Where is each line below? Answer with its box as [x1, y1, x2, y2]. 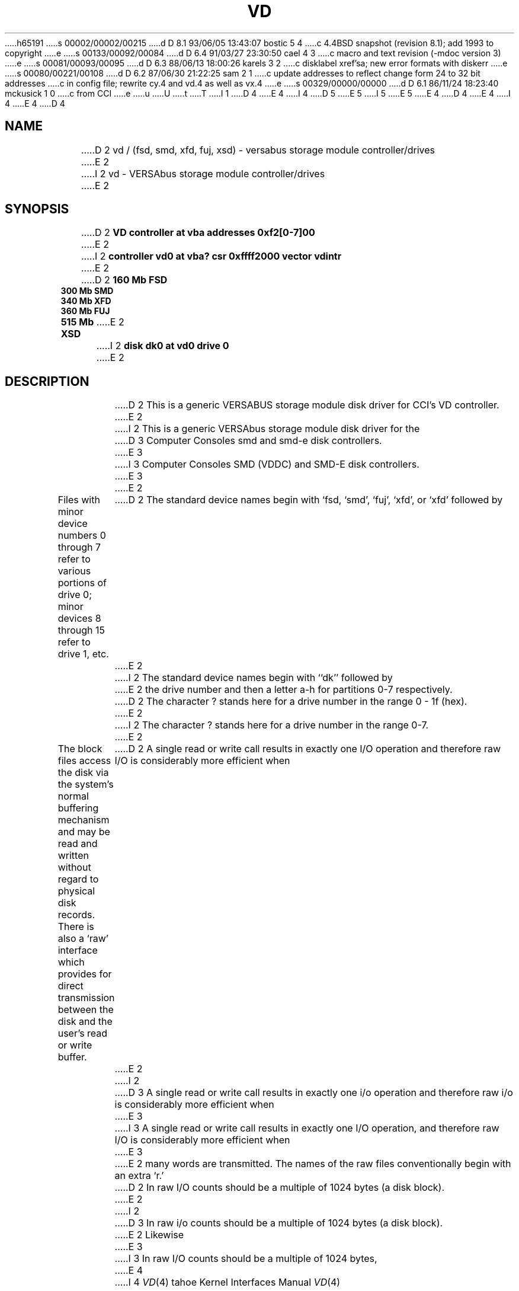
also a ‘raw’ [57, 932, 109, 945]
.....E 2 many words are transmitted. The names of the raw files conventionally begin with [114, 1158, 511, 1170]
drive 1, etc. [57, 648, 109, 660]
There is [57, 921, 94, 933]
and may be [57, 826, 110, 838]
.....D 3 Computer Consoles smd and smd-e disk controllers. [114, 434, 382, 447]
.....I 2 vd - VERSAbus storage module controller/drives [81, 167, 325, 180]
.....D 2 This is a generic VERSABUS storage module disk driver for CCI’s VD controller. [114, 399, 499, 411]
